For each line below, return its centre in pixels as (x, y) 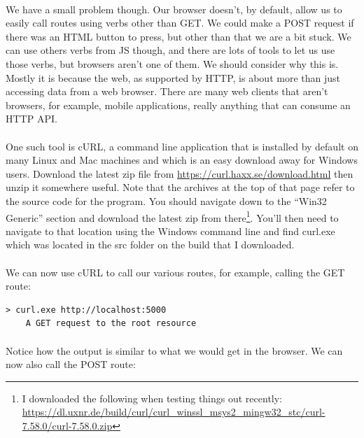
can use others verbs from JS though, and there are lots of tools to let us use (170, 50)
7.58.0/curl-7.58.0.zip (67, 425)
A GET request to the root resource (111, 324)
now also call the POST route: (71, 364)
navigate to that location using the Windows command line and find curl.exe (170, 231)
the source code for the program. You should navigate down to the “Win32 (166, 200)
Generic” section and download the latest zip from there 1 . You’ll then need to (172, 216)
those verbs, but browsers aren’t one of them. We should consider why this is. (172, 63)
